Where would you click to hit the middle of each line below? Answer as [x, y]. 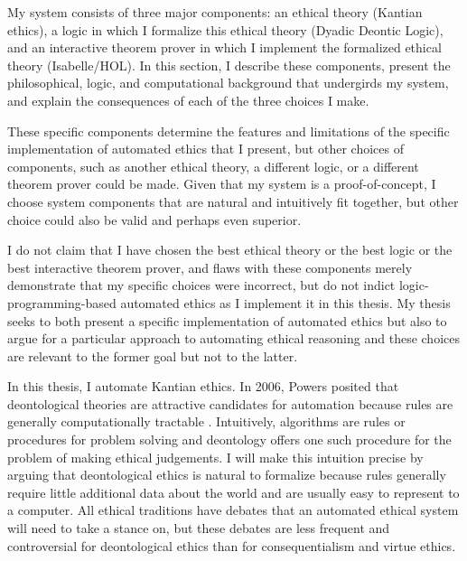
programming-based [62, 302]
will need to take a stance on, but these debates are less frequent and [199, 528]
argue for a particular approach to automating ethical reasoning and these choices [233, 338]
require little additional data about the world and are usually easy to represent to [233, 492]
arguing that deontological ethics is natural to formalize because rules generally [227, 475]
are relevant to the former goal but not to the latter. [153, 355]
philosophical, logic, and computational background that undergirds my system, [228, 83]
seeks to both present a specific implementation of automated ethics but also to [227, 320]
